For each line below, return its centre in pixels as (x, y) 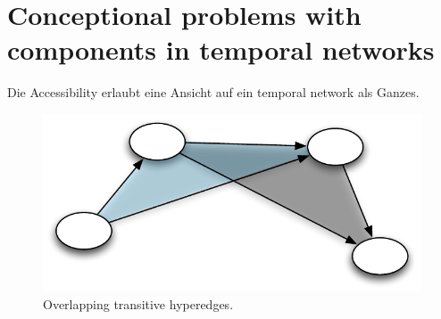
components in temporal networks (221, 49)
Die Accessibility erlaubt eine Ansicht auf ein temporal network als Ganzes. (213, 92)
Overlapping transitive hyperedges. (138, 304)
